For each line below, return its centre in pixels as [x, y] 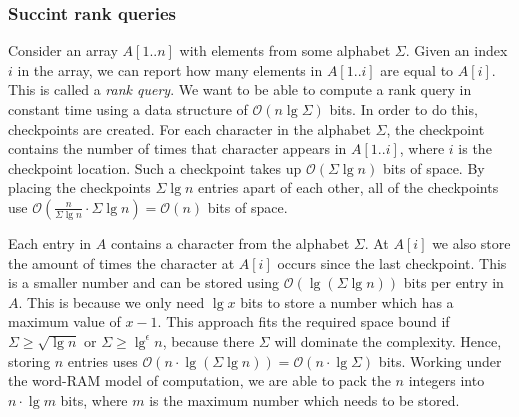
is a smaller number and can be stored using [144, 282]
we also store [471, 242]
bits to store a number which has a [347, 301]
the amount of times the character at [121, 262]
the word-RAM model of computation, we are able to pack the [199, 380]
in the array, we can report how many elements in [170, 69]
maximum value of [64, 321]
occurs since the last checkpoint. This [392, 262]
